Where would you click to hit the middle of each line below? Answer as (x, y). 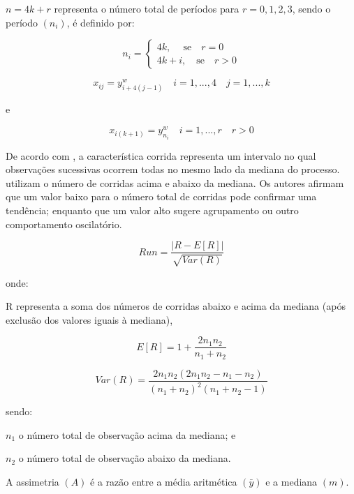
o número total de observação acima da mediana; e (127, 434)
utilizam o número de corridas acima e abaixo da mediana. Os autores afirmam (175, 182)
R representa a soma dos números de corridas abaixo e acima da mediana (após (176, 306)
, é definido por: (101, 22)
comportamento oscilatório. (64, 224)
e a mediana (292, 482)
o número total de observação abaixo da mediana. (125, 458)
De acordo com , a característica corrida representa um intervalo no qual (161, 155)
